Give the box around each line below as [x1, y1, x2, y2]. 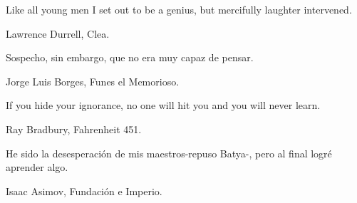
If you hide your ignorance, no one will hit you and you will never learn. [6, 98, 321, 113]
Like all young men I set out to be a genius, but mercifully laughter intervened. [6, 2, 352, 16]
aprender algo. [6, 160, 68, 175]
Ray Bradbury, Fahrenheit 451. [6, 121, 142, 136]
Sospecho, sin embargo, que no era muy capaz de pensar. [6, 50, 254, 65]
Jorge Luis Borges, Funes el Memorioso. [6, 73, 180, 88]
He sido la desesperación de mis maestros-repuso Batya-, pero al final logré [6, 145, 332, 160]
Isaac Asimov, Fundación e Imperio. [6, 183, 162, 198]
